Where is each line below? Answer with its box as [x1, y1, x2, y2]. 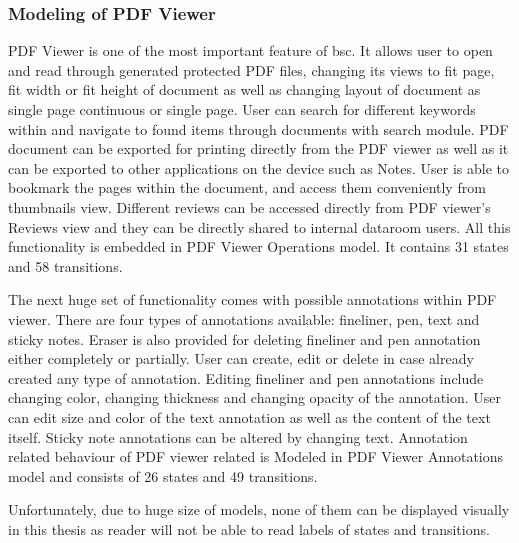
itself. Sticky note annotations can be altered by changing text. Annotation [8, 426, 468, 447]
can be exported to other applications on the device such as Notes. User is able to [8, 157, 510, 178]
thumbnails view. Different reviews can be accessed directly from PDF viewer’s [8, 196, 491, 217]
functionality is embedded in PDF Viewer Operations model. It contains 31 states [8, 236, 509, 257]
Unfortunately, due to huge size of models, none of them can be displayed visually [8, 499, 510, 520]
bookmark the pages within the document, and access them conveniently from [8, 177, 486, 198]
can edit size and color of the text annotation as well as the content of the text [8, 406, 491, 427]
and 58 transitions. [8, 255, 123, 276]
